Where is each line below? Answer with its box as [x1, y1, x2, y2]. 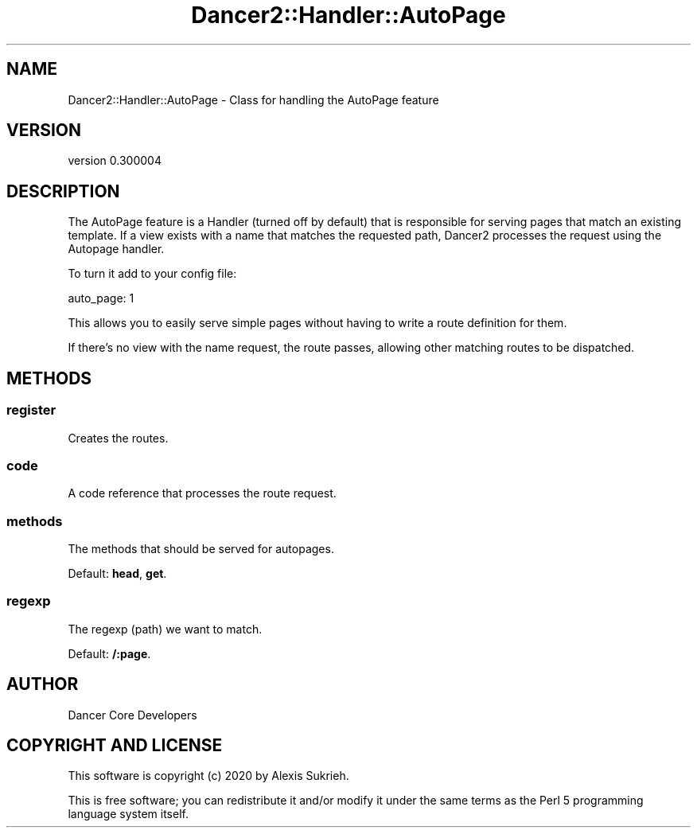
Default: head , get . [68, 567, 167, 580]
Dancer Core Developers [68, 707, 197, 722]
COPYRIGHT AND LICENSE [6, 735, 223, 756]
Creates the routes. [68, 431, 169, 445]
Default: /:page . [68, 646, 151, 661]
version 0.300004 [68, 154, 162, 168]
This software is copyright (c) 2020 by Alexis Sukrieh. [68, 769, 349, 783]
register [6, 402, 56, 419]
